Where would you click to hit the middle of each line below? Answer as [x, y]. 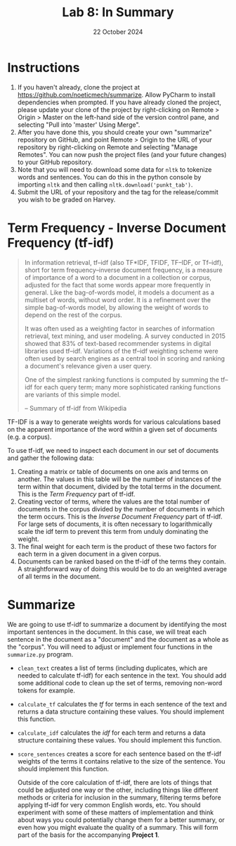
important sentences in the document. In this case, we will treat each [107, 632]
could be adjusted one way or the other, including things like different [118, 790]
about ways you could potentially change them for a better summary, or [121, 820]
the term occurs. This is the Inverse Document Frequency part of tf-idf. [120, 516]
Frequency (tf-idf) [61, 243]
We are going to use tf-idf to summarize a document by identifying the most [117, 624]
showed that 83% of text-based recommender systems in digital [118, 343]
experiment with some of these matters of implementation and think [116, 812]
